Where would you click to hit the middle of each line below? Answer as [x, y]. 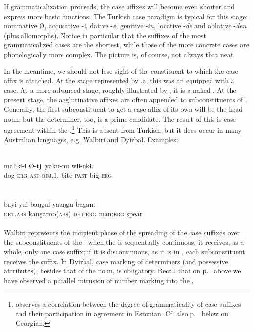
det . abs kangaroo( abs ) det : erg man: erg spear [73, 213]
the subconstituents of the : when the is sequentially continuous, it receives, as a [124, 242]
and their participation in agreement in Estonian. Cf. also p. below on [122, 313]
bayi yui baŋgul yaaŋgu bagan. [50, 203]
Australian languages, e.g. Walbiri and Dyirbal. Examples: [91, 139]
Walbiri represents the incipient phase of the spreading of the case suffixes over [122, 232]
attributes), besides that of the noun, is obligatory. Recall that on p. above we [123, 271]
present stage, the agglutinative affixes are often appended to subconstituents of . [126, 99]
